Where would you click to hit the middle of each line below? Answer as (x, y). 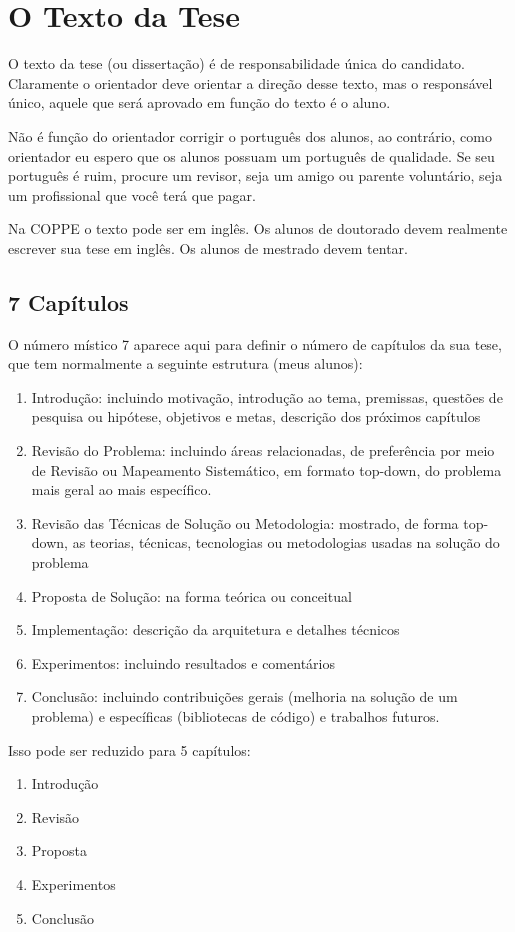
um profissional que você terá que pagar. (132, 194)
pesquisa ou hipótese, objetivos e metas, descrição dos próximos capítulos (256, 416)
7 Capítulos (68, 301)
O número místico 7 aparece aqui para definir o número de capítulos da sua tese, (255, 343)
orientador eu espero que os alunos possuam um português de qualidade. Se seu (251, 155)
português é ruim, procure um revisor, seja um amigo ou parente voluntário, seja (255, 175)
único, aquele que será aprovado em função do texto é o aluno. (199, 102)
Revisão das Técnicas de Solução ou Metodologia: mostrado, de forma (245, 522)
